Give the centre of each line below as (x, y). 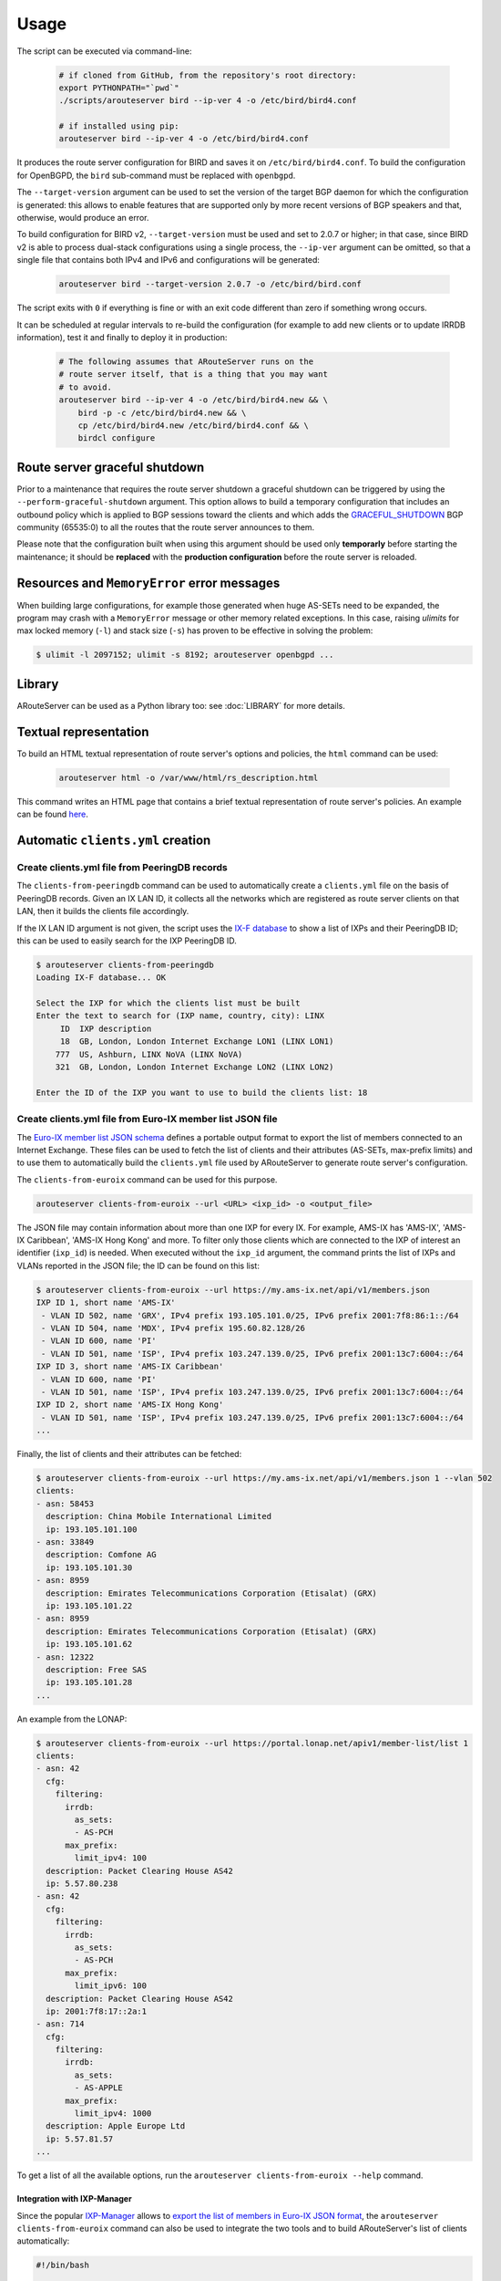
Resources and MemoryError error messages (148, 583)
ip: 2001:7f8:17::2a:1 (97, 2011)
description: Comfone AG (101, 1555)
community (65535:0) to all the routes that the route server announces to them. (166, 527)
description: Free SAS (97, 1669)
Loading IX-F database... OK (101, 978)
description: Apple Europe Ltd (116, 2126)
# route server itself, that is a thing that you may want (193, 375)
